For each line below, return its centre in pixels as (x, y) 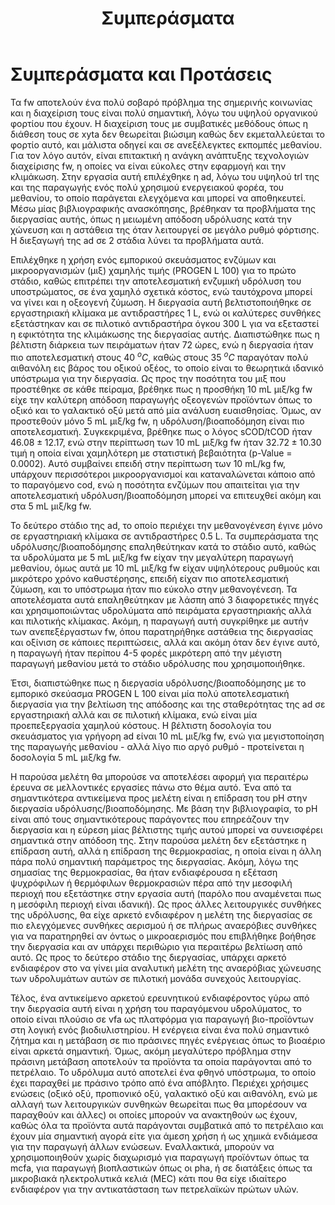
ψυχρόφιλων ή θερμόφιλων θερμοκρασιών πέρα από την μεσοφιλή (151, 883)
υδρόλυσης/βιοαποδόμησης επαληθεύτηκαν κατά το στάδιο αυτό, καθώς (163, 546)
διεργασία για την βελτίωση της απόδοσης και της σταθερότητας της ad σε (168, 704)
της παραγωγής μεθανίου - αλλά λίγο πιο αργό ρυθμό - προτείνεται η (157, 746)
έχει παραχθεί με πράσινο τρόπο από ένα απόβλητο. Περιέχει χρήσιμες (159, 1083)
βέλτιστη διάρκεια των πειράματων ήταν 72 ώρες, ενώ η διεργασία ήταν (162, 344)
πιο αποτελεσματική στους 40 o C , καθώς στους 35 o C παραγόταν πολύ (159, 356)
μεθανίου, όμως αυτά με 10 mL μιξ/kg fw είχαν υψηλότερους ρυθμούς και (165, 568)
